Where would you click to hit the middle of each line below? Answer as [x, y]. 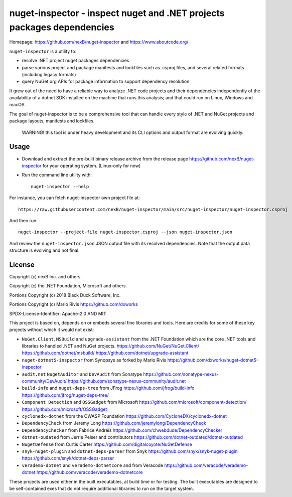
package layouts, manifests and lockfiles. [52, 121]
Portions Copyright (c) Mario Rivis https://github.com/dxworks [74, 304]
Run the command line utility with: [57, 175]
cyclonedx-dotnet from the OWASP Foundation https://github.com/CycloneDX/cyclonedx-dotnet [124, 416]
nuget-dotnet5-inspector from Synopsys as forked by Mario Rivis [94, 360]
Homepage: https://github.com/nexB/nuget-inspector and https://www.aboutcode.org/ [99, 42]
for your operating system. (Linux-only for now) [92, 165]
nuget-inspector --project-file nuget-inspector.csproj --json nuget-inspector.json [125, 232]
